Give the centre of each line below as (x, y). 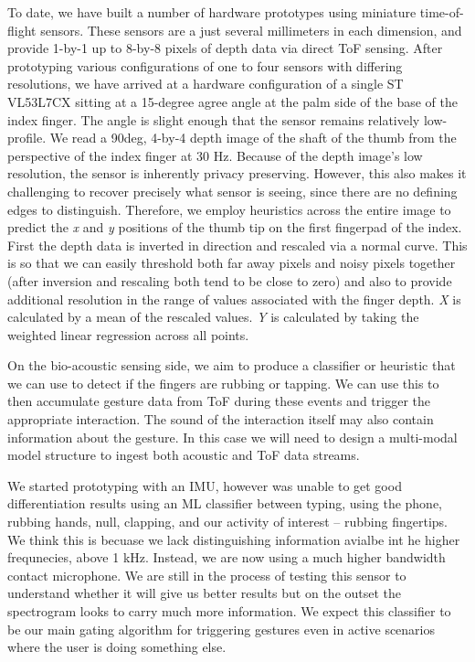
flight (22, 30)
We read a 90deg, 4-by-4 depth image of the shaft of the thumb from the (253, 138)
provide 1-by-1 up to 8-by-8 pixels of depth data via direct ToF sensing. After (225, 48)
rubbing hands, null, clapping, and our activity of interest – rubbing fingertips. (227, 522)
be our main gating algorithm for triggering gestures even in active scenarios (222, 629)
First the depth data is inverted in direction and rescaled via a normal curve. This (237, 245)
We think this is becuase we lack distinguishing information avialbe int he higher (234, 539)
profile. (27, 138)
